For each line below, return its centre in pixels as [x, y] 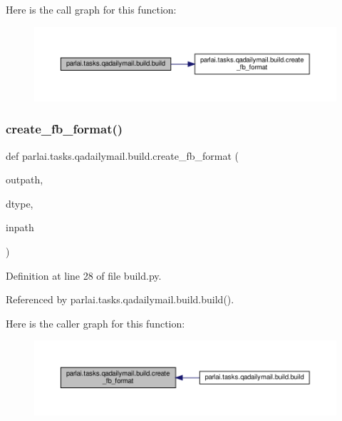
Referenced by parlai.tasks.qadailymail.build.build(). [120, 299]
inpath [20, 227]
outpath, [25, 179]
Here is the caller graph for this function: [95, 323]
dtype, [20, 203]
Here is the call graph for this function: [91, 9]
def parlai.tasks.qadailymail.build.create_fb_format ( [123, 155]
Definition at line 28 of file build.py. [84, 275]
